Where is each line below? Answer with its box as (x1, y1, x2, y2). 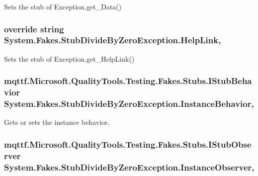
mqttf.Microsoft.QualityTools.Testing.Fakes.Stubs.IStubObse (4, 138, 252, 150)
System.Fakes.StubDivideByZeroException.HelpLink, (4, 34, 221, 46)
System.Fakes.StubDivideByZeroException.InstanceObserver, (4, 161, 255, 173)
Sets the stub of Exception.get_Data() (4, 1, 122, 11)
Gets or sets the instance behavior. (4, 117, 110, 127)
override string (4, 22, 64, 35)
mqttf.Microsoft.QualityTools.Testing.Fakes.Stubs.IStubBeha (4, 75, 252, 87)
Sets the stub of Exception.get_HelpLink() (4, 53, 135, 64)
